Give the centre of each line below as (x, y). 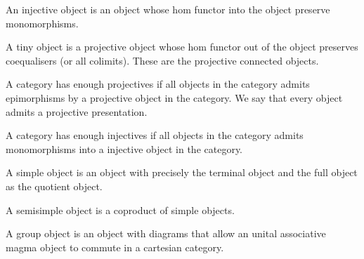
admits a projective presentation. (77, 111)
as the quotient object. (54, 186)
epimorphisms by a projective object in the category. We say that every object (174, 97)
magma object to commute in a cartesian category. (115, 247)
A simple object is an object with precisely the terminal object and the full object (182, 172)
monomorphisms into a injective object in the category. (124, 148)
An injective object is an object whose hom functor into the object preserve (168, 9)
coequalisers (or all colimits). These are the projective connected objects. (162, 60)
